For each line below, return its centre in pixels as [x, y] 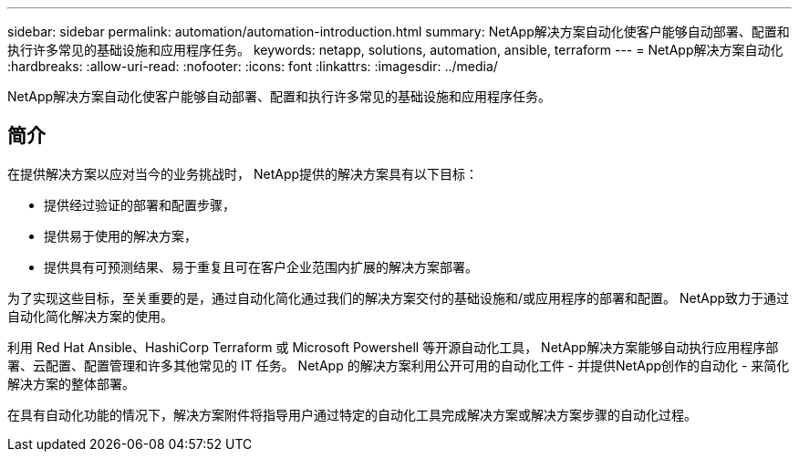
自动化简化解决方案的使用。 [90, 316]
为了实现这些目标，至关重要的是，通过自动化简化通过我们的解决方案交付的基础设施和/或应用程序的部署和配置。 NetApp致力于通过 [399, 297]
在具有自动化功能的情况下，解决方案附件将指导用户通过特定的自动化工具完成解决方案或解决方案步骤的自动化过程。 [352, 414]
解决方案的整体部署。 [71, 383]
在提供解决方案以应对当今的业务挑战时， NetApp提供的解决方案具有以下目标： [243, 173]
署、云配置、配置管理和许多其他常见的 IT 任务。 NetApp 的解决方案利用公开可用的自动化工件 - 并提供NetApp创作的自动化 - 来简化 [399, 365]
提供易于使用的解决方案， [120, 235]
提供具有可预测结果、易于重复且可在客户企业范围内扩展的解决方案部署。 [261, 266]
